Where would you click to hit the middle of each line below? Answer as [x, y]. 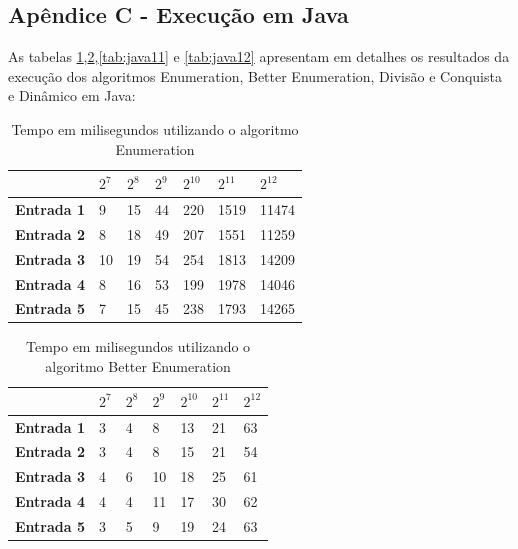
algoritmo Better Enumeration [138, 366]
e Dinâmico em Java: [72, 95]
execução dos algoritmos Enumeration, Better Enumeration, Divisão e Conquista [255, 75]
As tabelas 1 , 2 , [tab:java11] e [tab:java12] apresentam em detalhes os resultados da [259, 56]
